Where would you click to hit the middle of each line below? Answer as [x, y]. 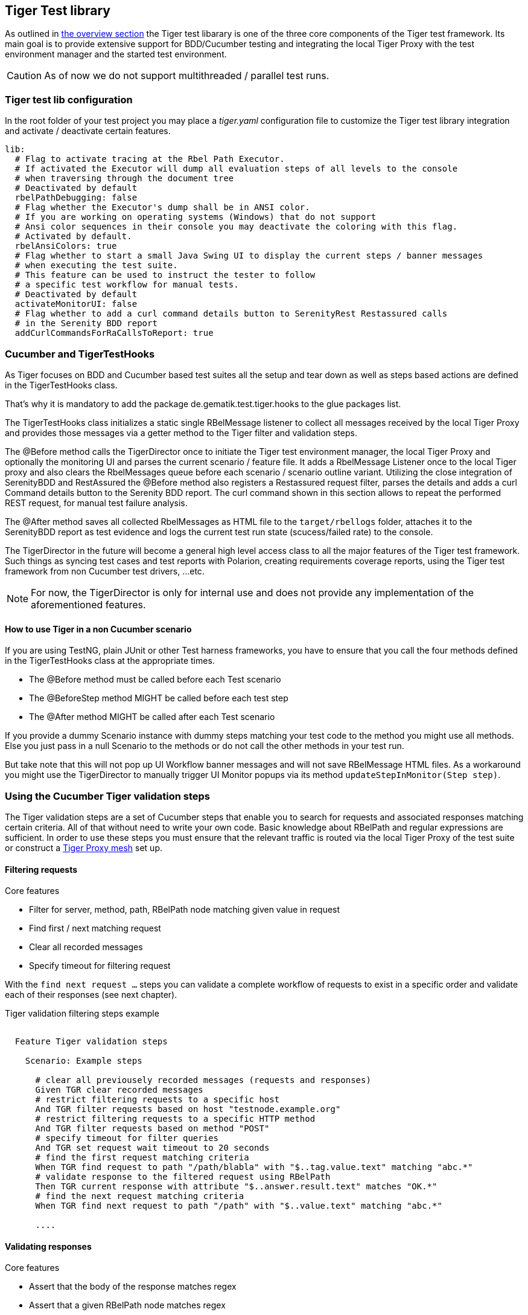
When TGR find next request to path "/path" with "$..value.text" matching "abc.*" [239, 1206]
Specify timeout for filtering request [100, 966]
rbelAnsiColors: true [66, 246]
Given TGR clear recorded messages [119, 1090]
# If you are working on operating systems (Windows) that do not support [196, 217]
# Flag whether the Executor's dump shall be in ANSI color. [162, 207]
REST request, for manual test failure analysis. [96, 503]
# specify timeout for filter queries [127, 1138]
